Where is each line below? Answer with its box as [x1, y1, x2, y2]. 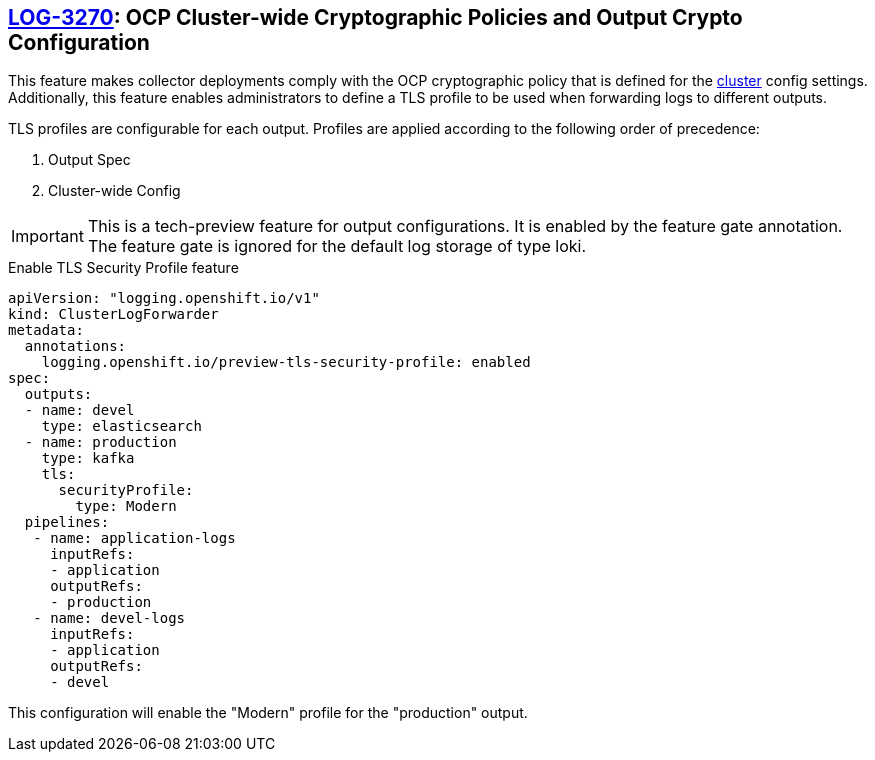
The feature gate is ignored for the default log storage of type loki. [87, 236, 587, 257]
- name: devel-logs [33, 610, 186, 627]
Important [11, 226, 84, 247]
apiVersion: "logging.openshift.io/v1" [8, 290, 320, 307]
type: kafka [41, 450, 135, 467]
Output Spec [48, 151, 131, 169]
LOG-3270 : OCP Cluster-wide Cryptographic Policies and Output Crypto [8, 5, 743, 30]
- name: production [24, 434, 177, 451]
